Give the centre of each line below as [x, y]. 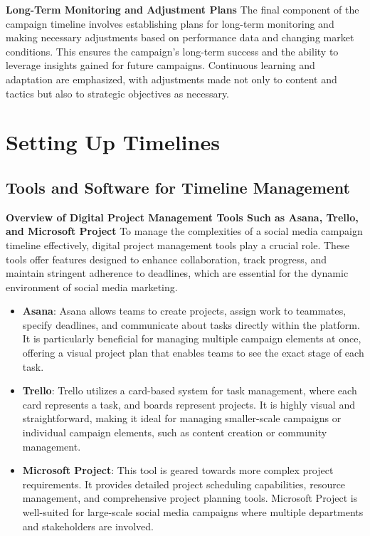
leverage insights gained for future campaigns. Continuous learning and [160, 65]
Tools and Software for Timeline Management [178, 187]
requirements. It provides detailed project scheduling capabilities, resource [184, 484]
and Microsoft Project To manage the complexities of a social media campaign [184, 231]
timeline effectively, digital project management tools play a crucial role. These [178, 245]
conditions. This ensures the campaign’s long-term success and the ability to [172, 51]
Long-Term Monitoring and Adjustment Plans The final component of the [183, 9]
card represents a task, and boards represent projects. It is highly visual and [189, 404]
